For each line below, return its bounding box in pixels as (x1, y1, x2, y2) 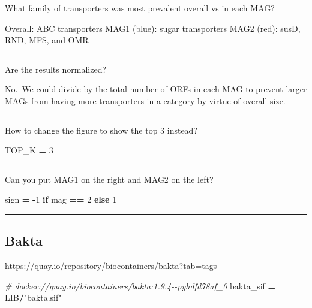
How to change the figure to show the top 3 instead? (5, 123, 197, 136)
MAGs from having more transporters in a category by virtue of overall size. (5, 94, 286, 107)
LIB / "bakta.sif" (5, 291, 62, 304)
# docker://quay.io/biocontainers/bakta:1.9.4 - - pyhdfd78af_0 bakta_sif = (5, 279, 276, 292)
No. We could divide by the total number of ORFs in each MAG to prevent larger (5, 83, 307, 95)
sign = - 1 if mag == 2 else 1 (5, 193, 117, 206)
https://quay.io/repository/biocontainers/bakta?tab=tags (5, 259, 217, 272)
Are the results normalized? (5, 62, 107, 75)
